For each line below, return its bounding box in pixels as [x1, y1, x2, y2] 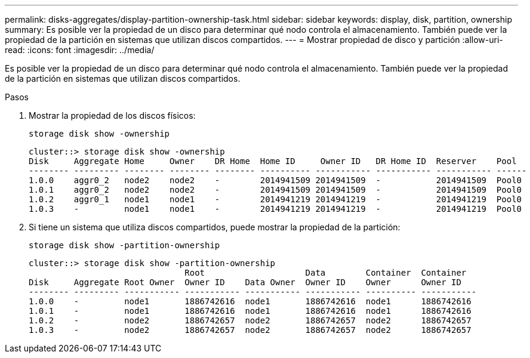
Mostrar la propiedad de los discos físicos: [29, 110, 196, 121]
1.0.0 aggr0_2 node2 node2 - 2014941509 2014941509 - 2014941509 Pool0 [29, 175, 522, 185]
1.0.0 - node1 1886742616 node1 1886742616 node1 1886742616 [29, 297, 472, 306]
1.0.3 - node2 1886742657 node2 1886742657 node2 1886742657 [29, 325, 472, 335]
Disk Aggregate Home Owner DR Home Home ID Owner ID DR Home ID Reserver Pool [29, 156, 517, 166]
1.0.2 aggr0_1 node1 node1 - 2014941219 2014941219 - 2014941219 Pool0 [29, 195, 522, 204]
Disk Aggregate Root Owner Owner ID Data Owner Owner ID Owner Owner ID [29, 277, 461, 287]
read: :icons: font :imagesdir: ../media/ [5, 45, 155, 55]
